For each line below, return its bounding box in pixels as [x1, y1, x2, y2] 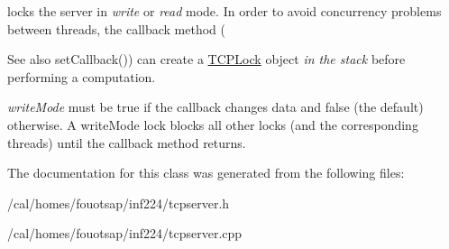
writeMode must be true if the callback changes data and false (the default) [7, 97, 424, 116]
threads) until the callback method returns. [7, 133, 246, 152]
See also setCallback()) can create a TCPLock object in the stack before [7, 50, 406, 69]
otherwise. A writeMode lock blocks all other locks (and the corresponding [7, 115, 418, 134]
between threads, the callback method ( [7, 19, 225, 38]
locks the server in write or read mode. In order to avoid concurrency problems [7, 2, 442, 20]
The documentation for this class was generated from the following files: [7, 163, 405, 182]
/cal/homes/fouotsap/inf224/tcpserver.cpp [7, 224, 243, 243]
